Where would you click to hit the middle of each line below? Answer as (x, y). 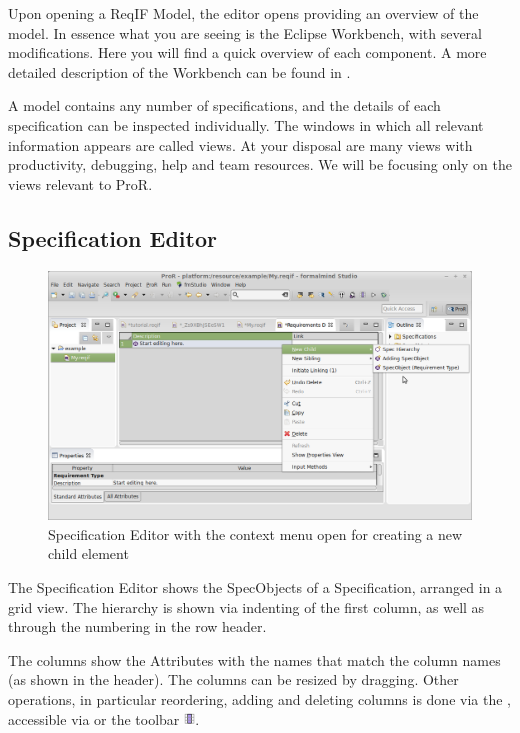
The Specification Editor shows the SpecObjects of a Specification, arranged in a (255, 587)
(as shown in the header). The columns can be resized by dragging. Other (233, 679)
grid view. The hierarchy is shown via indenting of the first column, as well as (246, 606)
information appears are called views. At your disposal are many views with (240, 144)
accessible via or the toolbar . (104, 718)
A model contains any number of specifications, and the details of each (224, 105)
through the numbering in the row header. (137, 626)
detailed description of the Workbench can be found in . (179, 71)
